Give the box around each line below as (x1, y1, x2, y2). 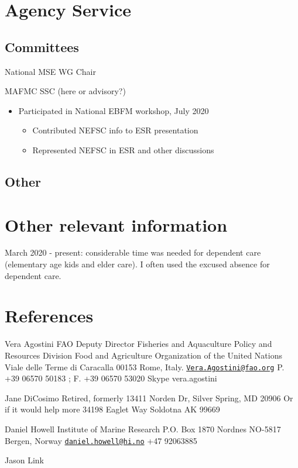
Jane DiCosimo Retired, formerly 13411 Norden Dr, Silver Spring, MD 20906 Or (5, 391, 293, 404)
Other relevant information (5, 212, 228, 236)
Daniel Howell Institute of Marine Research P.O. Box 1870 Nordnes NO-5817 (5, 422, 281, 435)
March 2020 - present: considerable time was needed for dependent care (5, 246, 261, 259)
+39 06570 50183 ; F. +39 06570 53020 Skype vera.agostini (5, 372, 217, 384)
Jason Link (5, 454, 44, 466)
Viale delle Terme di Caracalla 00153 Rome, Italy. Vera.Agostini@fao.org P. (5, 360, 285, 373)
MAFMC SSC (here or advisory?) (5, 85, 126, 97)
